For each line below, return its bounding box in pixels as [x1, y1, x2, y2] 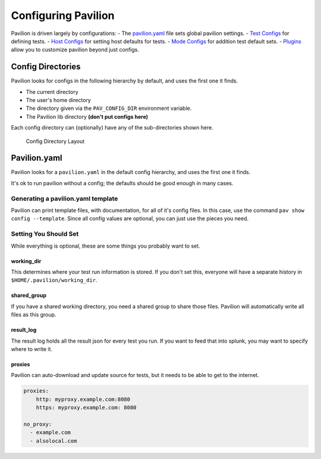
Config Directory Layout [26, 137, 85, 145]
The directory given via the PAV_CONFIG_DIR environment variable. [26, 105, 192, 112]
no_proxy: [23, 420, 52, 428]
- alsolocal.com [30, 437, 77, 444]
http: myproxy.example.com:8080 [36, 395, 131, 403]
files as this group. [11, 311, 56, 318]
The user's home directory [26, 97, 92, 104]
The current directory [26, 88, 78, 95]
